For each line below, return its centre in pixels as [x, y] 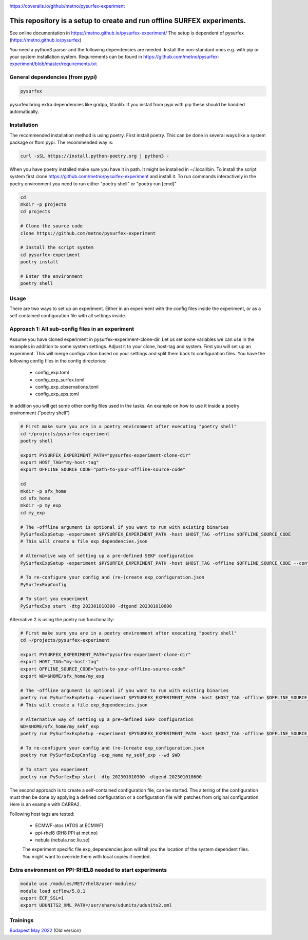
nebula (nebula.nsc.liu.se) [62, 840]
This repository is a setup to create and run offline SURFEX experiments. [128, 21]
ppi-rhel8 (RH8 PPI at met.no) [66, 833]
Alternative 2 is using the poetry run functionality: [62, 619]
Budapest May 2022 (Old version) [45, 931]
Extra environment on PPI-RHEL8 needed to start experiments [88, 870]
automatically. [24, 112]
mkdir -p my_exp [41, 505]
